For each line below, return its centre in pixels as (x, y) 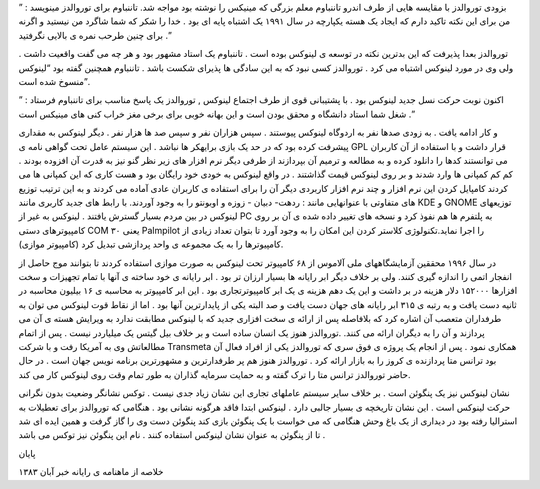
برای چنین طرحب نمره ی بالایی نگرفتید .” (95, 35)
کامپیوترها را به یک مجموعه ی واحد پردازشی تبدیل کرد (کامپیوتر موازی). (151, 244)
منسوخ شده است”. (54, 81)
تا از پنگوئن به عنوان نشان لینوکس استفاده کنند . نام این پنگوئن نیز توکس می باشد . (172, 435)
